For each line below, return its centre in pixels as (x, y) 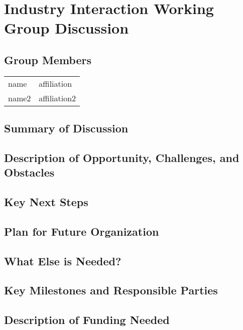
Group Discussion (67, 28)
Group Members (48, 59)
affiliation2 (57, 98)
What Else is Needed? (63, 261)
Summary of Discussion (66, 128)
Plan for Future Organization (82, 231)
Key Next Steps (46, 202)
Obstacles (29, 172)
